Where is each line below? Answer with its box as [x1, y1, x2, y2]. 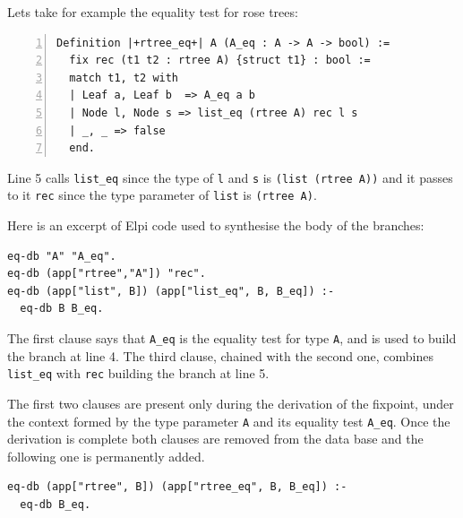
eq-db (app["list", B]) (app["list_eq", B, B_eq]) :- [7, 284, 335, 298]
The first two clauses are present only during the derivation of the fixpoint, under [7, 393, 454, 412]
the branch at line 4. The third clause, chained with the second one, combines [7, 346, 433, 365]
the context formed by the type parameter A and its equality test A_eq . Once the [7, 411, 450, 430]
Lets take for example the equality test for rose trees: [7, 3, 298, 21]
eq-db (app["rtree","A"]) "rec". [7, 267, 206, 281]
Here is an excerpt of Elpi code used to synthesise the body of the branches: [7, 216, 424, 235]
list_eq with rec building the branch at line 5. [7, 364, 270, 383]
